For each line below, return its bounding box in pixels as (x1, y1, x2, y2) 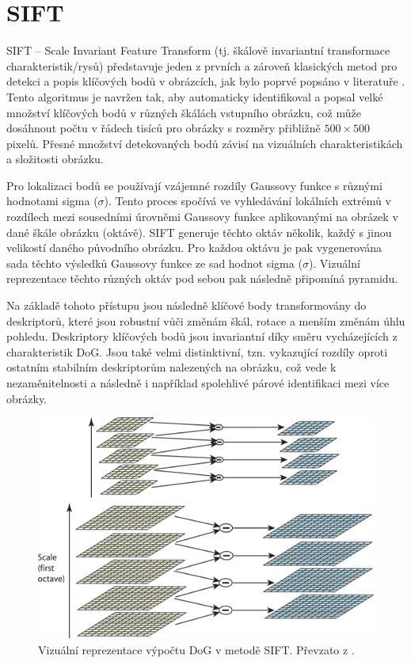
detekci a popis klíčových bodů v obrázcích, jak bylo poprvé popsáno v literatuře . (6, 73, 405, 90)
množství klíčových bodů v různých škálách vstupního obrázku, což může (6, 104, 361, 120)
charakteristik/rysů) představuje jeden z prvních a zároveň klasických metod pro (6, 57, 398, 74)
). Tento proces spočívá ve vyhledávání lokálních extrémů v (104, 192, 391, 209)
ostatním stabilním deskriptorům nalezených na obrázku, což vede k (6, 359, 337, 375)
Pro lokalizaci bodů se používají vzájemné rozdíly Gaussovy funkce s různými (6, 177, 382, 193)
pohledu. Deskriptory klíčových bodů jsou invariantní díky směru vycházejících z (6, 328, 398, 345)
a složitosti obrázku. (6, 151, 104, 167)
